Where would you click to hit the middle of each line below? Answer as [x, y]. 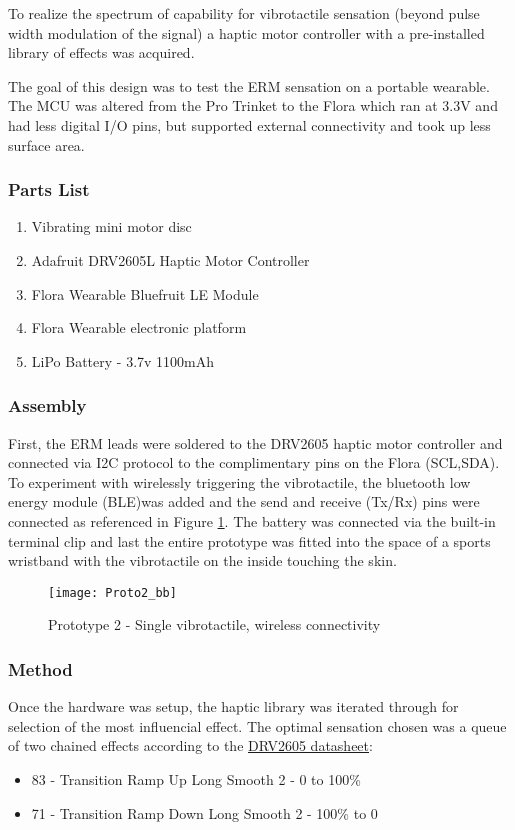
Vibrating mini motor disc [111, 226]
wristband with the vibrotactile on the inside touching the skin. [202, 560]
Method [40, 668]
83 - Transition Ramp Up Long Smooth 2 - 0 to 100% [196, 778]
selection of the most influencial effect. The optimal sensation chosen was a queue [257, 725]
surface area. [46, 144]
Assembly [47, 405]
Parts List [49, 189]
